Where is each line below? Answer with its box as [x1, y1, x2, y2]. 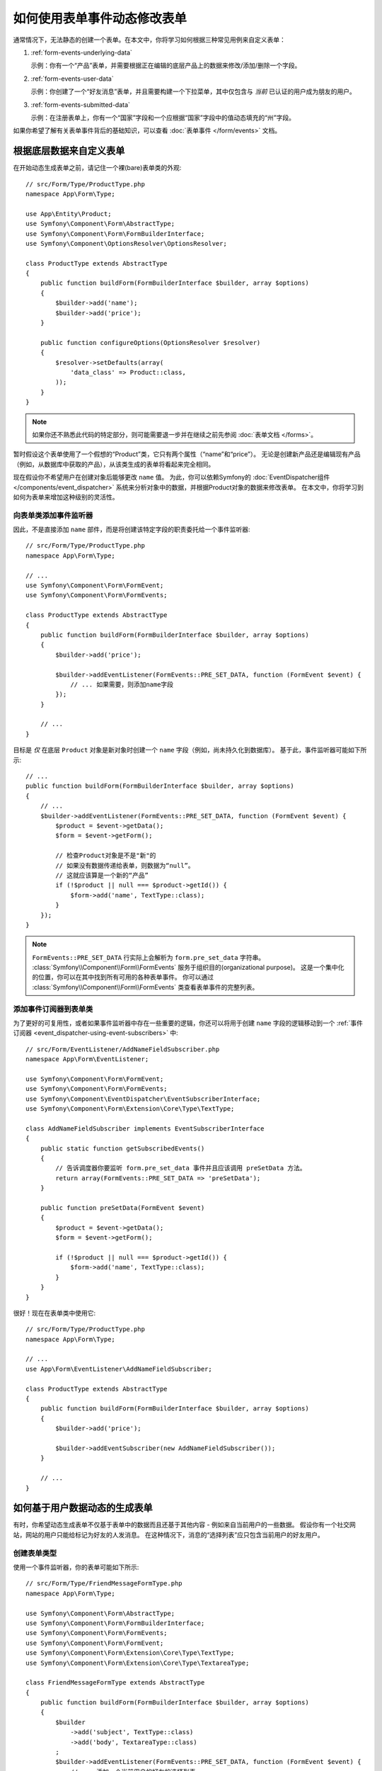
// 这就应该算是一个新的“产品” [55, 871, 149, 879]
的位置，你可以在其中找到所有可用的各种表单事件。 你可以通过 [32, 973, 214, 981]
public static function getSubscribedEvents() [40, 1144, 205, 1153]
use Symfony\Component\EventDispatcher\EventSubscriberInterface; [25, 1094, 261, 1103]
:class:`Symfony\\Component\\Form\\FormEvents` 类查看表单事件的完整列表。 [32, 983, 259, 991]
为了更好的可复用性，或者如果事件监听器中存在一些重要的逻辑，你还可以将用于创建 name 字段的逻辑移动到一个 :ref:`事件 [13, 1019, 364, 1027]
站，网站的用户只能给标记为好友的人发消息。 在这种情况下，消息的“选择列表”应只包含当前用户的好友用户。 [13, 1530, 325, 1539]
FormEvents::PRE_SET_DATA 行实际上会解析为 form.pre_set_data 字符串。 [32, 953, 265, 961]
